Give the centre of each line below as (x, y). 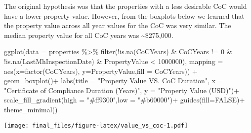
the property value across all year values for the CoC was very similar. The (118, 25)
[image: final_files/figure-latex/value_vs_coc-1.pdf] (96, 125)
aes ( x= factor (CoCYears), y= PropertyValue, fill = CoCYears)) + (101, 71)
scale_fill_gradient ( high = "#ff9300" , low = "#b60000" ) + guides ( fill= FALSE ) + (125, 100)
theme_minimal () (31, 109)
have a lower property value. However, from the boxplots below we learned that (124, 16)
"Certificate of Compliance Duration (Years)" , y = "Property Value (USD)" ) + (122, 90)
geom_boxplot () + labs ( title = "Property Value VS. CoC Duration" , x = (114, 81)
